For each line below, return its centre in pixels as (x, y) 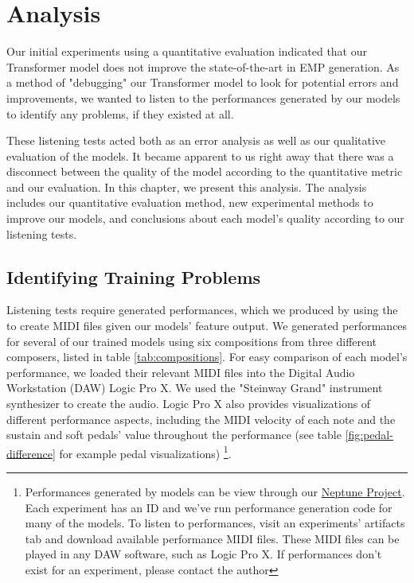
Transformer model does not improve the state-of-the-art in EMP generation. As (203, 66)
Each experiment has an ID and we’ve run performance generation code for (209, 507)
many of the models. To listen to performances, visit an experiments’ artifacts (215, 523)
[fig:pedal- (369, 435)
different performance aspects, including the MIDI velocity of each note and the (201, 419)
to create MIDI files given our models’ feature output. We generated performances (207, 326)
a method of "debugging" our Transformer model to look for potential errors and (203, 82)
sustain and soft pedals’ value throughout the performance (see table (174, 435)
